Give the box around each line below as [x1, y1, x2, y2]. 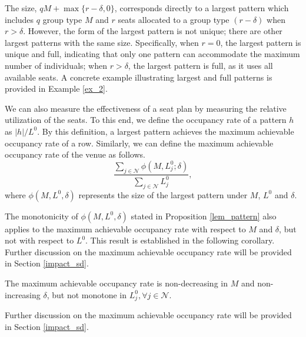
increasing [5, 288, 41, 301]
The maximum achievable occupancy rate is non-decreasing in [5, 277, 228, 289]
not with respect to [5, 234, 74, 246]
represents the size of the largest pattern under [78, 188, 248, 201]
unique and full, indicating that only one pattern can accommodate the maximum [5, 48, 300, 60]
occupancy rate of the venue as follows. [5, 148, 145, 161]
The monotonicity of [5, 209, 78, 222]
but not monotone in [52, 288, 127, 301]
